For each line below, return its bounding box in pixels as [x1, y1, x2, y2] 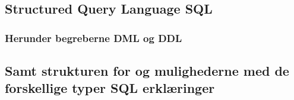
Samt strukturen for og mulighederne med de [5, 62, 289, 80]
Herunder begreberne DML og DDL [5, 30, 182, 45]
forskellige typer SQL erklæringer [5, 79, 215, 97]
